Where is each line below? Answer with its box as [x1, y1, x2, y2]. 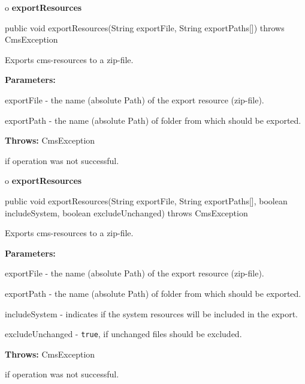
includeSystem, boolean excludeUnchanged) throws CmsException [5, 206, 248, 219]
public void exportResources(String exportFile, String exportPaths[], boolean [5, 194, 288, 207]
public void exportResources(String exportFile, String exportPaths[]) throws [5, 21, 285, 34]
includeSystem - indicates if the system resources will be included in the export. [5, 307, 298, 320]
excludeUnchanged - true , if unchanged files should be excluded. [5, 328, 242, 340]
